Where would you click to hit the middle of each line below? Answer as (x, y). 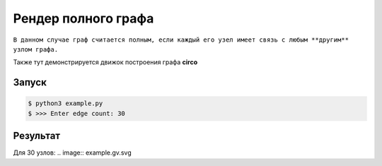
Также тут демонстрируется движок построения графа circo (105, 62)
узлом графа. (36, 49)
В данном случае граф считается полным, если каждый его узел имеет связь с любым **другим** (181, 40)
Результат (37, 136)
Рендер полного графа (83, 18)
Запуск (30, 82)
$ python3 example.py (65, 103)
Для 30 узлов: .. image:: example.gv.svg (72, 153)
